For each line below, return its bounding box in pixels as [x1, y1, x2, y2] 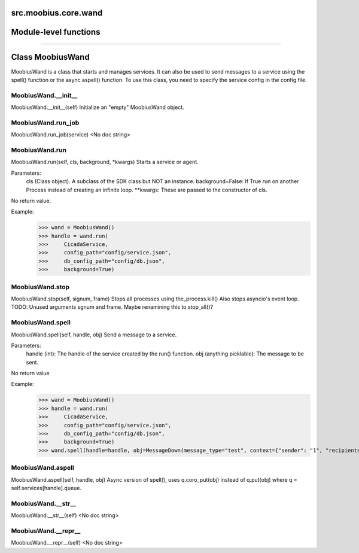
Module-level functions [11, 27, 101, 37]
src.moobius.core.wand [11, 8, 103, 18]
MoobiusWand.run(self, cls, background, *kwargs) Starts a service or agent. [11, 159, 199, 166]
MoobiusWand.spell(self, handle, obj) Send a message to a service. [11, 331, 177, 338]
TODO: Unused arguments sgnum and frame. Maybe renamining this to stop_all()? [11, 303, 214, 311]
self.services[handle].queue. [11, 484, 82, 491]
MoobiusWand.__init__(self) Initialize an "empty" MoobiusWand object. [11, 104, 185, 111]
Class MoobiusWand [11, 52, 90, 62]
